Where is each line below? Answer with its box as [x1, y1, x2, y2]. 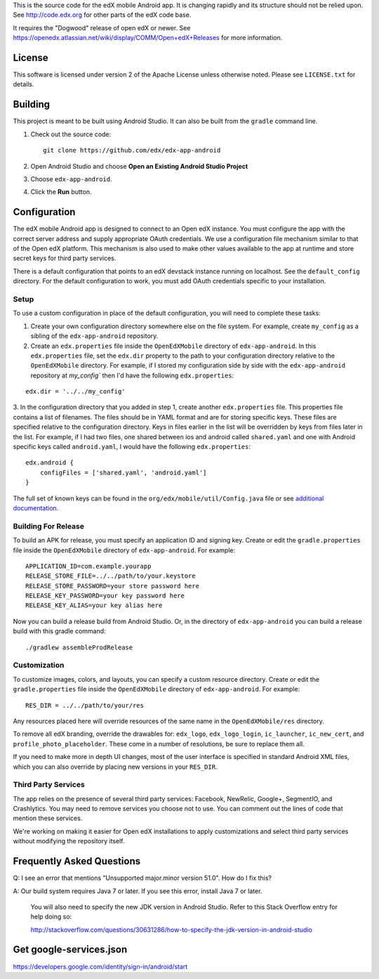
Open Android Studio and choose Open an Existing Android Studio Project [30, 162, 248, 170]
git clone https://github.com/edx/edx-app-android [43, 146, 221, 155]
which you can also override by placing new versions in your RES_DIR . [13, 763, 218, 771]
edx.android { [25, 459, 74, 467]
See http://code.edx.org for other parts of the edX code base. [13, 11, 192, 19]
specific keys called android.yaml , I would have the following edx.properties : [13, 443, 251, 451]
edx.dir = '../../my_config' [25, 387, 126, 396]
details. [13, 80, 34, 89]
